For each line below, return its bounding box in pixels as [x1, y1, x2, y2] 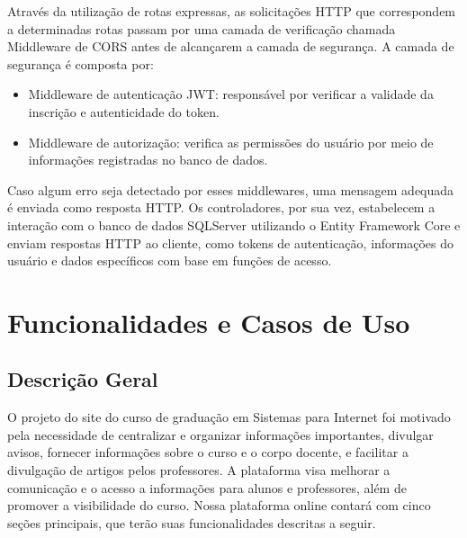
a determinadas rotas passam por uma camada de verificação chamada [7, 19, 396, 38]
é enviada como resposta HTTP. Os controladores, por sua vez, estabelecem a [7, 198, 436, 217]
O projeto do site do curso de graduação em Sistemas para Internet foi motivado [7, 408, 451, 426]
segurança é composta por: [7, 54, 154, 73]
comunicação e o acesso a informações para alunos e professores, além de [7, 478, 407, 497]
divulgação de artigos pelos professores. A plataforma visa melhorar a [7, 461, 391, 480]
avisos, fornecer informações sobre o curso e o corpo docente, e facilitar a [7, 443, 409, 462]
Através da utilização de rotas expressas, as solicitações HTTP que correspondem [7, 2, 456, 20]
